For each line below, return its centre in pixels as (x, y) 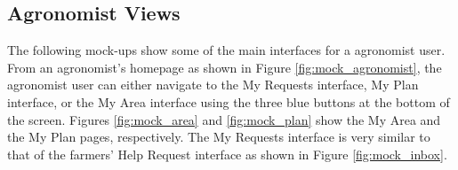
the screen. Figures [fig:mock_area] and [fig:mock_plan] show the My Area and (224, 119)
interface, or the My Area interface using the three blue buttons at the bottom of (229, 101)
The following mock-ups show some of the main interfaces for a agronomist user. (226, 50)
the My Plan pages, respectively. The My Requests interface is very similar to (219, 137)
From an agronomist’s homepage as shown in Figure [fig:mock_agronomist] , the (225, 67)
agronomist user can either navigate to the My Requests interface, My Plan (213, 85)
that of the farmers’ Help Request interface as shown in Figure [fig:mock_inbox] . (227, 154)
